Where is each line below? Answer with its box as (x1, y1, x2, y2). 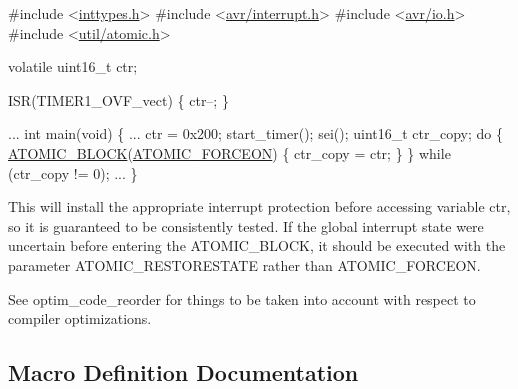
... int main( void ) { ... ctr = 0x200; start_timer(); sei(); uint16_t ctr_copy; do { (8, 123, 504, 144)
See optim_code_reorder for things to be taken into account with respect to (8, 288, 476, 309)
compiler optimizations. (8, 308, 152, 329)
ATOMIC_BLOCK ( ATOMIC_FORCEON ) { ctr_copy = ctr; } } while (8, 142, 451, 163)
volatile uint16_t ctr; (8, 56, 138, 77)
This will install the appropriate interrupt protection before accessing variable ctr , (8, 196, 511, 217)
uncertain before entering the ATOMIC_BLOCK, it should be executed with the (8, 235, 506, 256)
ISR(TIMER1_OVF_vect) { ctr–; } (8, 89, 229, 110)
